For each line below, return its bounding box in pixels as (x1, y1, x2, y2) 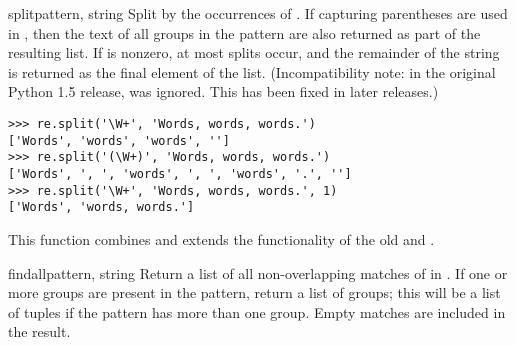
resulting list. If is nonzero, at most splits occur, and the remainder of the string (8, 42, 500, 63)
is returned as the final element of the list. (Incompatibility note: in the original (8, 61, 496, 82)
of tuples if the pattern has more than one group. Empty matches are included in (8, 301, 506, 322)
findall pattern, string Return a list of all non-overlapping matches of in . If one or (8, 262, 508, 283)
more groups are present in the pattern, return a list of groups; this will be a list (8, 282, 501, 303)
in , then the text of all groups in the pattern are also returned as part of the (8, 22, 481, 43)
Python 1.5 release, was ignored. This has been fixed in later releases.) (8, 81, 439, 102)
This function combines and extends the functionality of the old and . (8, 228, 435, 249)
